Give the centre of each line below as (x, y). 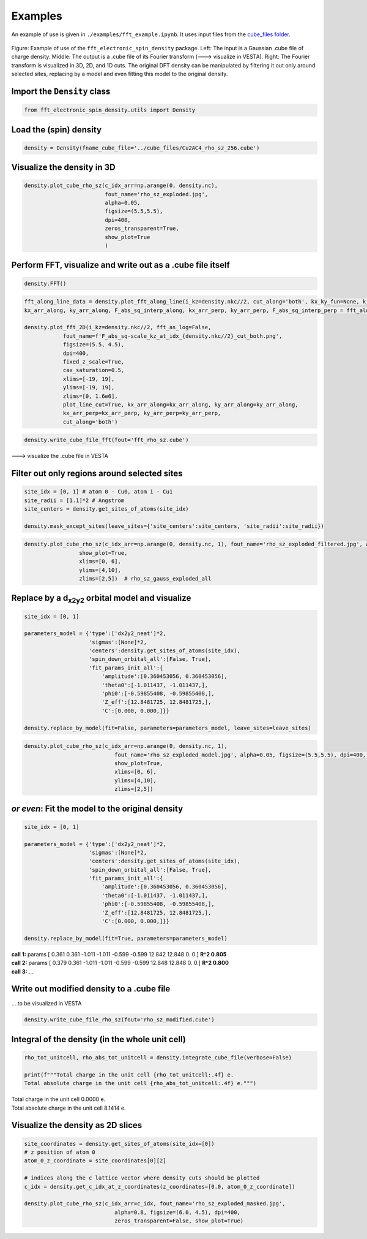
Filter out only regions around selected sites (97, 474)
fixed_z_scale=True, (94, 361)
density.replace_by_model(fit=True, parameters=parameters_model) (126, 938)
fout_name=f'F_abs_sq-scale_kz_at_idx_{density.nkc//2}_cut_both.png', (172, 336)
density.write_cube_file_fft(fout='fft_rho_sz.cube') (106, 440)
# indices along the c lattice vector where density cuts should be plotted (142, 1178)
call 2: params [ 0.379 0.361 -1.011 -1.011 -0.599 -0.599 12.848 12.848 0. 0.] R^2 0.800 (120, 963)
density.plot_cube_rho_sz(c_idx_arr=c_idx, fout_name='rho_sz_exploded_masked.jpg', (155, 1204)
